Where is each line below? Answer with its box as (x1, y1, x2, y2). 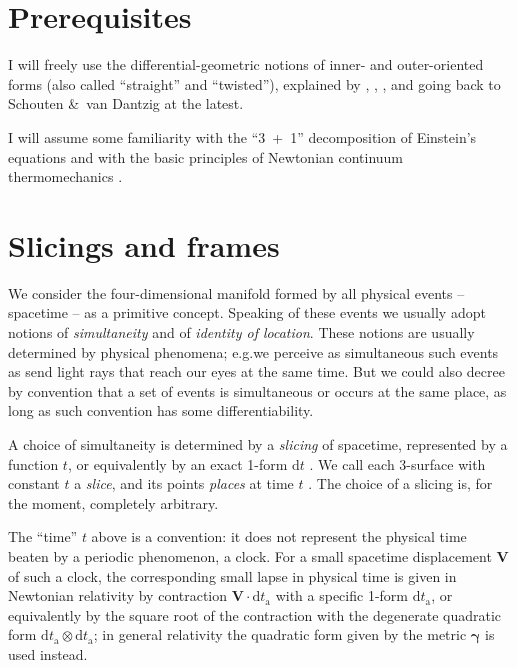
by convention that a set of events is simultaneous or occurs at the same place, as (8, 380, 507, 401)
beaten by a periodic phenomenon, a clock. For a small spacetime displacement (8, 545, 492, 566)
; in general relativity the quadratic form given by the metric (93, 624, 467, 645)
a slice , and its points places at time (74, 473, 294, 494)
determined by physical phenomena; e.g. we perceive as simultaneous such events (8, 341, 499, 362)
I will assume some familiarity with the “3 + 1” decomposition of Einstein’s (8, 126, 477, 147)
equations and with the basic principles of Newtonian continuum (8, 146, 404, 167)
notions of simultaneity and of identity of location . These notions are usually (8, 322, 475, 342)
